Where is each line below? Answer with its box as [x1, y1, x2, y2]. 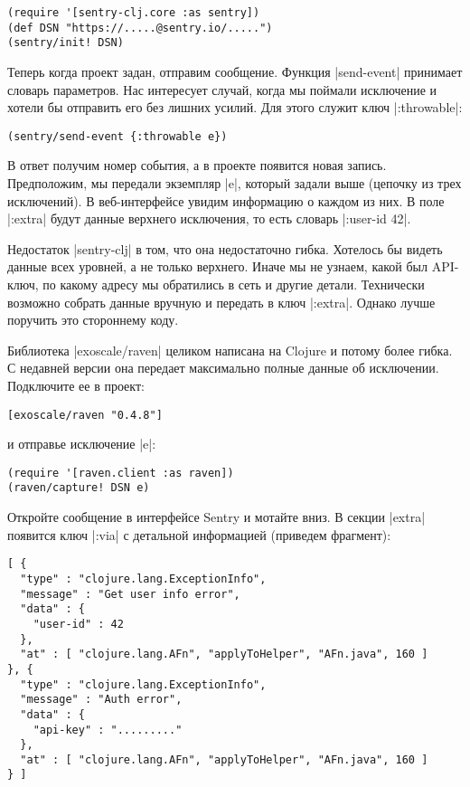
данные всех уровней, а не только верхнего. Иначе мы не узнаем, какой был [7, 257, 428, 276]
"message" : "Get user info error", [20, 587, 240, 601]
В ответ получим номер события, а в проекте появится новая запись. [7, 156, 387, 175]
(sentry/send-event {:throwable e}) [7, 129, 228, 143]
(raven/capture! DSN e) [7, 481, 150, 495]
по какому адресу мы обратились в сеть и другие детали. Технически [42, 274, 425, 293]
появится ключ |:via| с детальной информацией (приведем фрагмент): [7, 525, 391, 544]
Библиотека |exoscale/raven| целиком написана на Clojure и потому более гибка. [7, 340, 453, 359]
